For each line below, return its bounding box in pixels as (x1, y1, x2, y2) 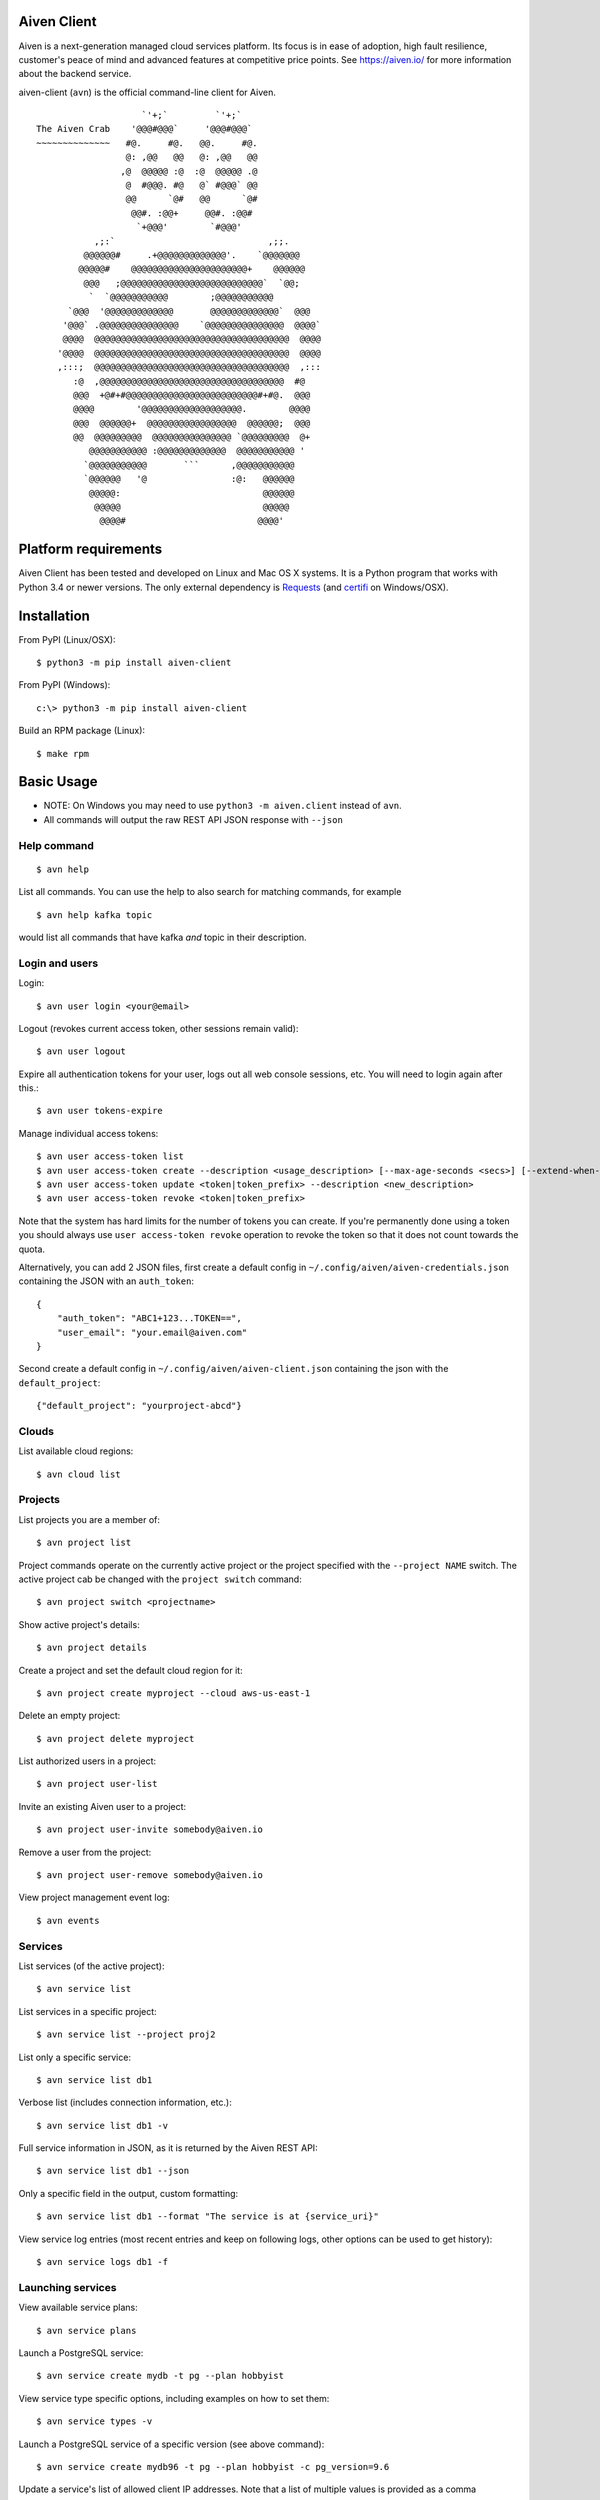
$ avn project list (36, 1537, 132, 1549)
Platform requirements (18, 541, 163, 558)
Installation (18, 607, 90, 624)
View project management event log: (18, 1891, 170, 1904)
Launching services (18, 2280, 117, 2294)
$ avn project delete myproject (36, 1733, 195, 1744)
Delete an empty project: (18, 1710, 121, 1722)
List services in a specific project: (18, 2005, 157, 2017)
